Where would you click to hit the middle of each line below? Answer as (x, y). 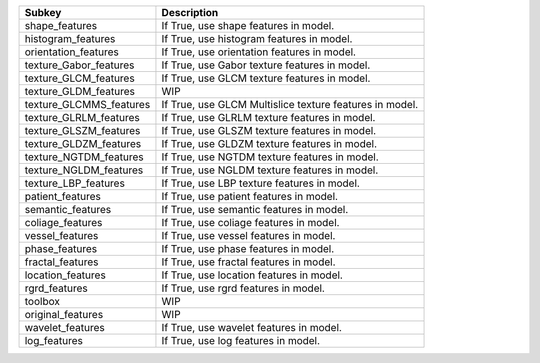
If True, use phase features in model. (248, 248)
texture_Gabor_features (79, 65)
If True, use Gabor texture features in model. (266, 65)
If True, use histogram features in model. (257, 38)
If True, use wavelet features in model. (251, 327)
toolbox (42, 301)
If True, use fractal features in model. (248, 262)
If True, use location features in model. (252, 275)
